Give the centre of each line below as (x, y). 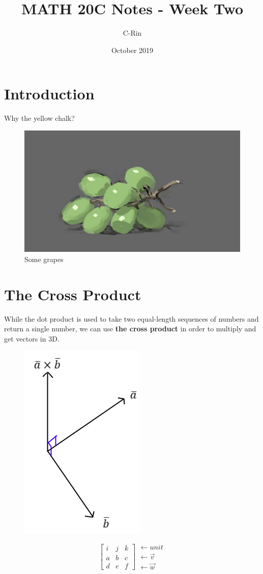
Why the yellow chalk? (39, 118)
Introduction (49, 94)
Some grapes (44, 259)
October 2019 (132, 50)
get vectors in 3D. (32, 338)
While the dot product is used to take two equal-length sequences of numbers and (131, 318)
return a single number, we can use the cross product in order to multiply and (130, 329)
